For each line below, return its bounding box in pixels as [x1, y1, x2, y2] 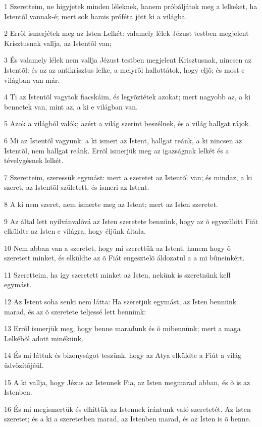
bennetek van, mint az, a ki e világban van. [4, 101, 138, 112]
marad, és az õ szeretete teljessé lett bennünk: [4, 306, 146, 316]
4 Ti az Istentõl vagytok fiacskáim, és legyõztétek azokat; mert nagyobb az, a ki [4, 91, 251, 102]
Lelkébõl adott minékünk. [4, 333, 83, 343]
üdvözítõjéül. [4, 360, 44, 370]
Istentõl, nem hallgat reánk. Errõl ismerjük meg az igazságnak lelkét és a [4, 145, 229, 155]
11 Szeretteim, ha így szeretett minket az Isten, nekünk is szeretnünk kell [4, 269, 231, 280]
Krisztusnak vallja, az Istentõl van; [4, 37, 112, 48]
